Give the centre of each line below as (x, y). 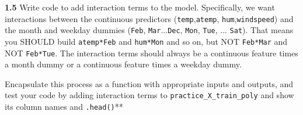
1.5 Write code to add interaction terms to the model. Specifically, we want (140, 7)
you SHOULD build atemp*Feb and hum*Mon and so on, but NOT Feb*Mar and (146, 41)
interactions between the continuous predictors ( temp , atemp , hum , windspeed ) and (149, 18)
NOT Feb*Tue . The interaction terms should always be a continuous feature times (151, 53)
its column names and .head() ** (64, 107)
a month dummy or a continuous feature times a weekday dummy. (123, 64)
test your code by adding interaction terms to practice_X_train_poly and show (149, 95)
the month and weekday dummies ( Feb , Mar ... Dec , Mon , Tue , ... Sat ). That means (149, 30)
